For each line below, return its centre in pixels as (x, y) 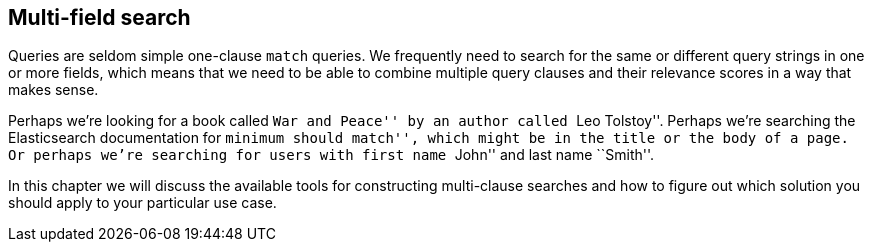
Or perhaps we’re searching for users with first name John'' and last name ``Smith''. (331, 155)
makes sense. (53, 90)
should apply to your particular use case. (142, 203)
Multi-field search (99, 17)
